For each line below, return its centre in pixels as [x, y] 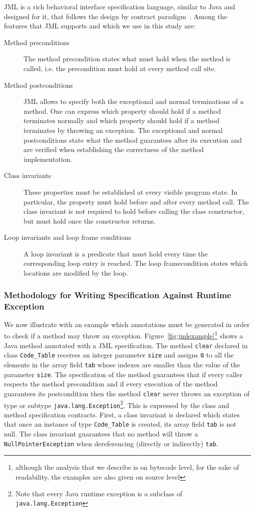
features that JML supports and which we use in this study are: [100, 26]
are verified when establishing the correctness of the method [114, 149]
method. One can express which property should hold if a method [122, 111]
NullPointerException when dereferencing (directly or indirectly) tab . [111, 443]
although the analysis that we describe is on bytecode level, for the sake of [127, 467]
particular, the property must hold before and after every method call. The [136, 201]
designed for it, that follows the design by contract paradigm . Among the [115, 16]
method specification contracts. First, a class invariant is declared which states [122, 414]
